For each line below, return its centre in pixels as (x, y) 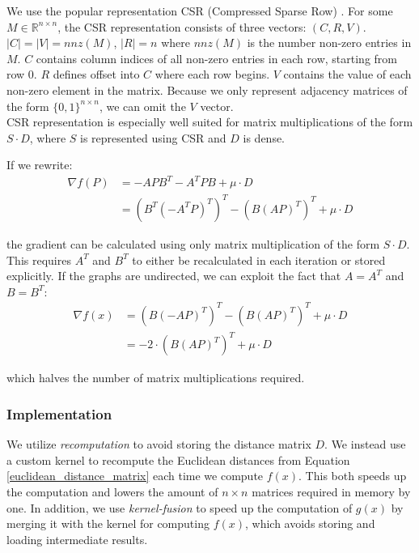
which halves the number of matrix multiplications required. (156, 378)
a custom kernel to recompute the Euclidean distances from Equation (178, 459)
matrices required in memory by (331, 492)
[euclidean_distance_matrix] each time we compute (135, 476)
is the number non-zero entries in (329, 43)
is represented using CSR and (153, 137)
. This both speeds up (353, 476)
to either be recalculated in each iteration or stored (259, 259)
